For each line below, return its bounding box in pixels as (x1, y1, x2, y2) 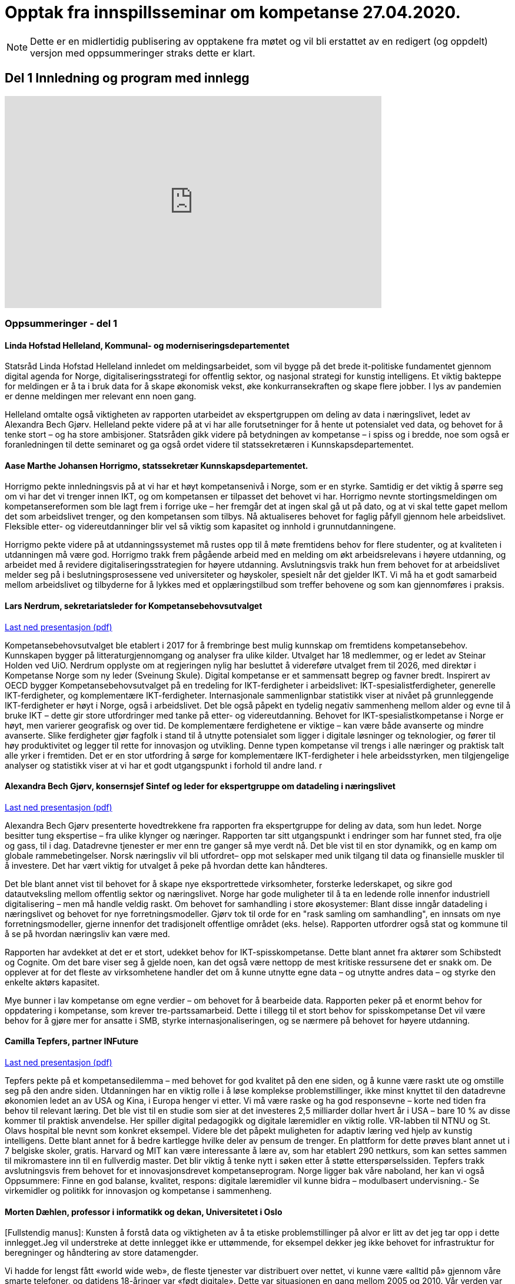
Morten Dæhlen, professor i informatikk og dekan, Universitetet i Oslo (5, 1206, 283, 1217)
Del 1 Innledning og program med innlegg (5, 71, 250, 86)
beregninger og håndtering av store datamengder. (5, 1247, 198, 1258)
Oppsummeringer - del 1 (5, 317, 118, 329)
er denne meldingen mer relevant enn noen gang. (5, 391, 197, 402)
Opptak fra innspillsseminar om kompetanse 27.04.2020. (5, 2, 461, 22)
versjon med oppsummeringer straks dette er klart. (30, 47, 255, 59)
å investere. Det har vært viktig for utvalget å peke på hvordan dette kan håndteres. (5, 860, 328, 871)
